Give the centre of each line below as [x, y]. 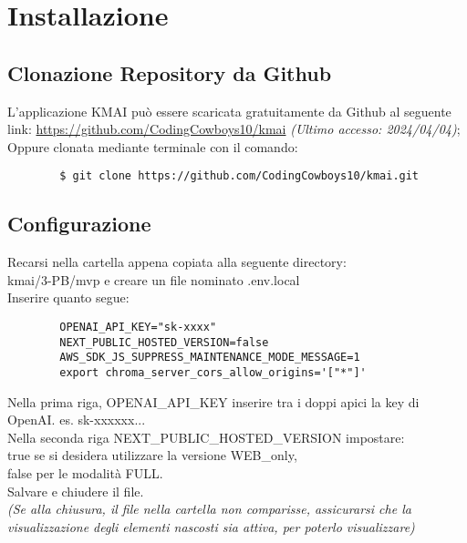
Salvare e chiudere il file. [76, 491]
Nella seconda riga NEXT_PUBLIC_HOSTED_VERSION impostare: [206, 437]
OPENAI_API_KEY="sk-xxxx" [138, 327]
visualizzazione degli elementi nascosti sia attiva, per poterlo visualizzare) [211, 526]
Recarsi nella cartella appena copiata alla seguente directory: [177, 262]
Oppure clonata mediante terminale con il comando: [153, 146]
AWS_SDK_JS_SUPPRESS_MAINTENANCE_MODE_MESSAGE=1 [210, 358]
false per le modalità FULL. [85, 473]
